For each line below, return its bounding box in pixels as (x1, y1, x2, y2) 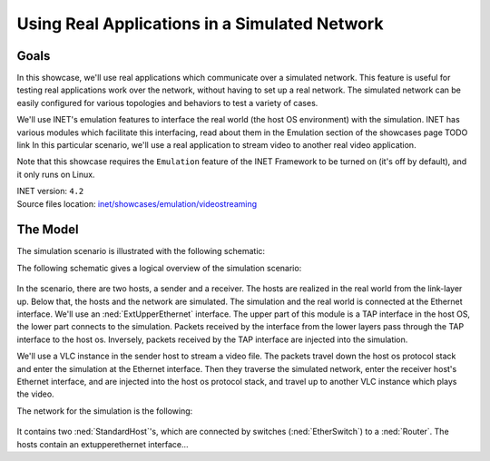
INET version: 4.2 (16, 186, 84, 197)
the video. (16, 388, 54, 399)
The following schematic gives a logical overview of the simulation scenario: (16, 262, 302, 273)
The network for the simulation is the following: (16, 405, 193, 417)
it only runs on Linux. (16, 169, 95, 180)
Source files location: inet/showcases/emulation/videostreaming (16, 198, 258, 209)
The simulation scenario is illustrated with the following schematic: (16, 246, 266, 257)
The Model (16, 222, 79, 238)
